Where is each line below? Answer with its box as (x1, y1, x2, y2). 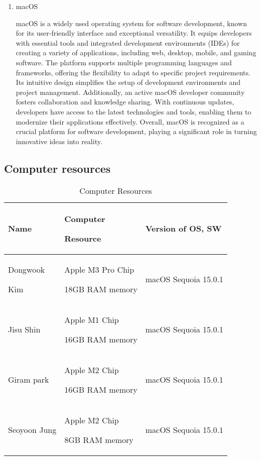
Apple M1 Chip (64, 313, 119, 325)
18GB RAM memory (64, 283, 138, 295)
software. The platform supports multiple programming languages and (16, 57, 232, 67)
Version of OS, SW (145, 222, 222, 235)
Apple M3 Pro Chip (64, 263, 135, 275)
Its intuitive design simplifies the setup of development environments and (16, 77, 241, 87)
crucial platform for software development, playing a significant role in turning (16, 126, 257, 137)
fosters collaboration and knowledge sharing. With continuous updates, (16, 96, 234, 107)
